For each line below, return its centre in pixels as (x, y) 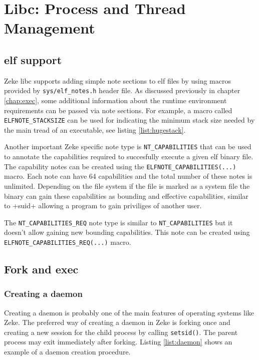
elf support (33, 59)
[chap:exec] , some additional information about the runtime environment (115, 100)
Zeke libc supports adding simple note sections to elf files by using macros (117, 80)
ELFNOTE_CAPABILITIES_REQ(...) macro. (68, 242)
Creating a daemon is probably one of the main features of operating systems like (129, 312)
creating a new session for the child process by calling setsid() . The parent (121, 332)
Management (50, 28)
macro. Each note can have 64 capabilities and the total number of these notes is (128, 176)
